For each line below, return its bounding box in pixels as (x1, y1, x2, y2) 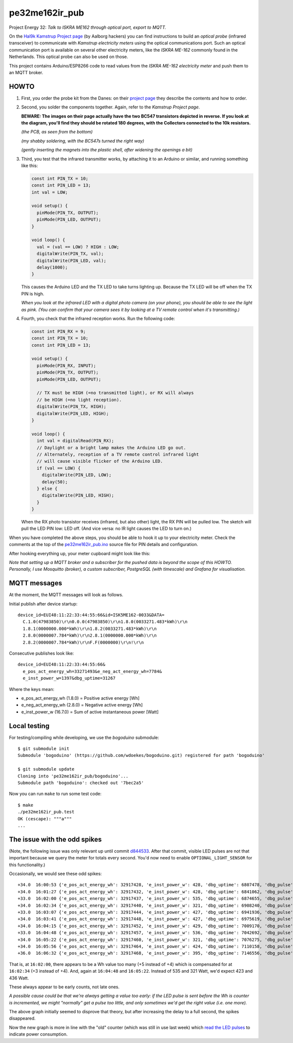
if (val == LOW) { (37, 465, 81, 471)
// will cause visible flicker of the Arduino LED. (37, 459, 163, 464)
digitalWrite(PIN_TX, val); (37, 251, 104, 256)
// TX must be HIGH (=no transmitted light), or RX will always (37, 390, 194, 396)
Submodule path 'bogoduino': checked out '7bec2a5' (18, 780, 144, 786)
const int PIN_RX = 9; (31, 329, 86, 334)
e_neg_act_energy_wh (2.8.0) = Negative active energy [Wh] (21, 702, 143, 708)
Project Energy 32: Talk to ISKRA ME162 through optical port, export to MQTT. (9, 24, 167, 30)
